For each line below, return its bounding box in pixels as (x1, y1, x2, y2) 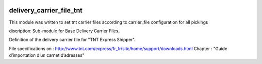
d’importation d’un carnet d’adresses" (9, 52, 84, 58)
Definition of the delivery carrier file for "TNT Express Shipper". (9, 37, 136, 43)
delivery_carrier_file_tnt (9, 6, 82, 14)
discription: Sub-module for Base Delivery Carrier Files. (9, 28, 120, 34)
